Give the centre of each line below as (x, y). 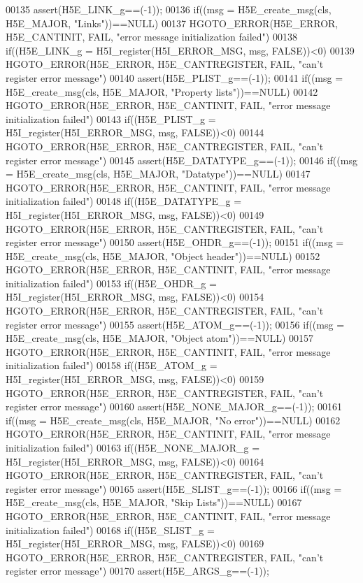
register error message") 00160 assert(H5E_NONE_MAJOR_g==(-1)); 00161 (174, 406)
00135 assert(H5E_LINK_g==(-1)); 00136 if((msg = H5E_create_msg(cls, (169, 9)
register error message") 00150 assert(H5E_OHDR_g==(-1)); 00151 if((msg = (175, 242)
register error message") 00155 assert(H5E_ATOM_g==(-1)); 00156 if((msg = (175, 324)
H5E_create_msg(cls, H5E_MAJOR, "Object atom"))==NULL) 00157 (159, 338)
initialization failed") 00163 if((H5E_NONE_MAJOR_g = (133, 447)
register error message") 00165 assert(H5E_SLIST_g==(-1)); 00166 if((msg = (174, 488)
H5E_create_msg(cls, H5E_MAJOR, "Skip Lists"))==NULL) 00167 (154, 502)
